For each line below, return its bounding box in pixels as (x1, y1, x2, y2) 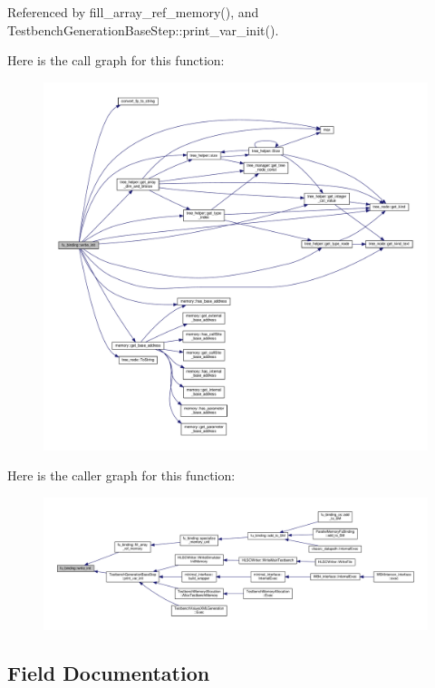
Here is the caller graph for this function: (7, 466, 236, 485)
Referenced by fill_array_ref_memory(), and (7, 3, 259, 21)
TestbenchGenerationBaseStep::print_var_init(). (7, 20, 279, 39)
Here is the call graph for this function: (7, 51, 225, 70)
